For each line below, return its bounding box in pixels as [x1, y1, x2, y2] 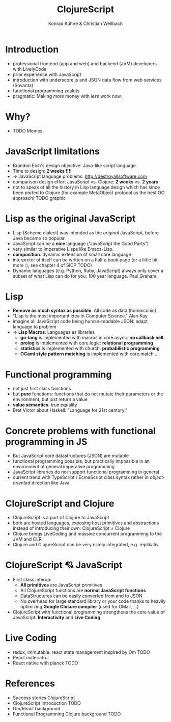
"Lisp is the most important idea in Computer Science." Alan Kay [12, 313, 148, 319]
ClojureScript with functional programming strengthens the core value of [12, 609, 165, 615]
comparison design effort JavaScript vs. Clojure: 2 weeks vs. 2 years [12, 178, 159, 184]
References [5, 678, 55, 689]
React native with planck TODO [12, 660, 78, 666]
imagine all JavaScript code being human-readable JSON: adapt [12, 318, 148, 325]
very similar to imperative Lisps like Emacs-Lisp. [12, 246, 114, 252]
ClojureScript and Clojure [5, 498, 115, 509]
